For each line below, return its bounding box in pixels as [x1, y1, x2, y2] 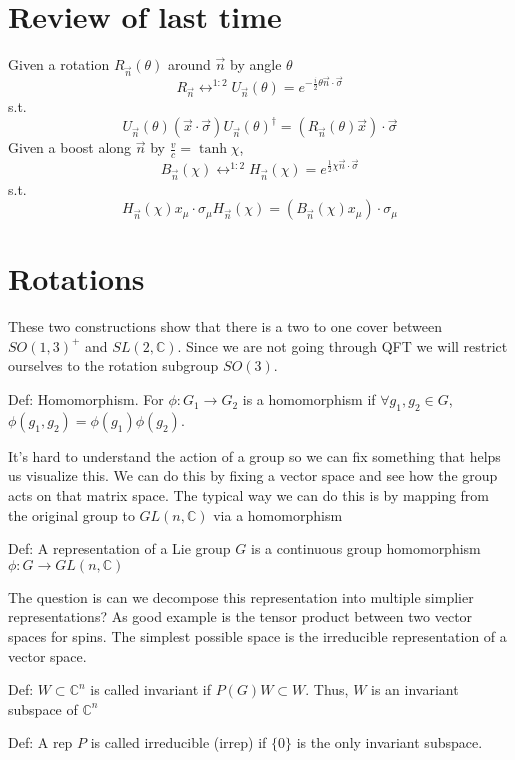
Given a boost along [8, 137, 132, 158]
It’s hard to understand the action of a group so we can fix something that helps [8, 445, 501, 466]
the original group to [8, 504, 135, 525]
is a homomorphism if [242, 389, 376, 410]
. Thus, [305, 679, 349, 700]
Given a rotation [8, 54, 110, 75]
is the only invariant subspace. [296, 732, 483, 753]
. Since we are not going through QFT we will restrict [177, 335, 508, 356]
